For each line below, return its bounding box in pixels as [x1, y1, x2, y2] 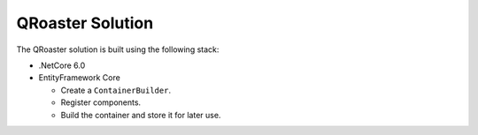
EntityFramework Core [38, 72, 121, 83]
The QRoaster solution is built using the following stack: [16, 44, 220, 55]
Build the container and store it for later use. [60, 109, 221, 120]
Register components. [60, 97, 142, 108]
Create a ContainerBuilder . [60, 85, 172, 95]
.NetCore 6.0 [38, 60, 86, 71]
